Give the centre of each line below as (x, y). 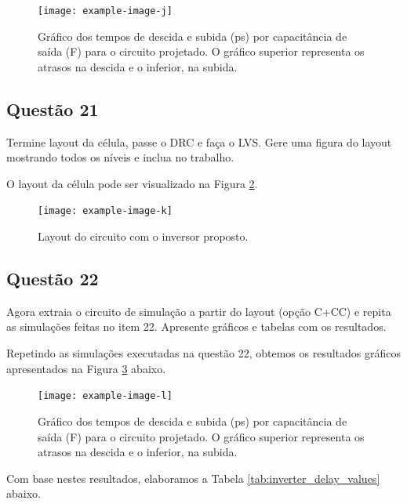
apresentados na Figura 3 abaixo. (86, 368)
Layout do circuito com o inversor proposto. (143, 236)
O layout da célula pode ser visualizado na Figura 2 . (132, 183)
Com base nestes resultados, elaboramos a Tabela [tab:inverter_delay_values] (193, 478)
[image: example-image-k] (105, 211)
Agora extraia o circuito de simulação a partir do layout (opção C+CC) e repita (199, 311)
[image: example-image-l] (105, 396)
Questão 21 (53, 109)
